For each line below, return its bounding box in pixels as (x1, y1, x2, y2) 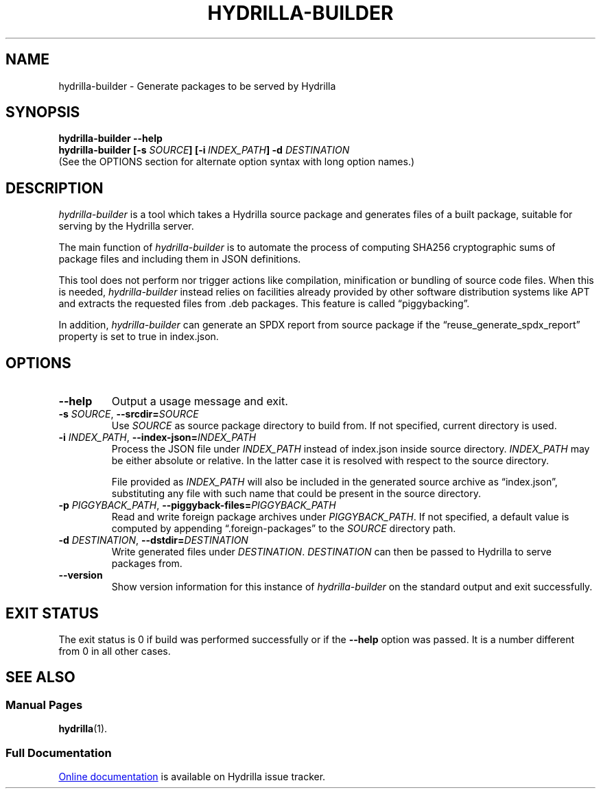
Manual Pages (5, 697, 83, 712)
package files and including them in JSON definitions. (58, 253, 301, 265)
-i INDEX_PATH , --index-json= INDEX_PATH (58, 431, 257, 444)
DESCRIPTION (5, 179, 104, 197)
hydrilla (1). (58, 723, 108, 735)
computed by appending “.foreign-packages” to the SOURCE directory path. (111, 522, 456, 535)
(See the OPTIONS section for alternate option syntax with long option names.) (58, 156, 415, 168)
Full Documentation (5, 745, 112, 760)
